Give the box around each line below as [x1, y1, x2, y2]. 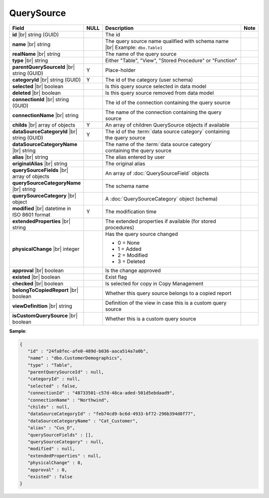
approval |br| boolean [12, 267, 64, 274]
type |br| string [12, 57, 48, 64]
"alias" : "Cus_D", [27, 425, 75, 431]
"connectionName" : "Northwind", [27, 397, 110, 403]
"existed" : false [27, 474, 73, 480]
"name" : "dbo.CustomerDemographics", [27, 355, 123, 361]
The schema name [105, 182, 149, 189]
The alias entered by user [105, 154, 165, 161]
